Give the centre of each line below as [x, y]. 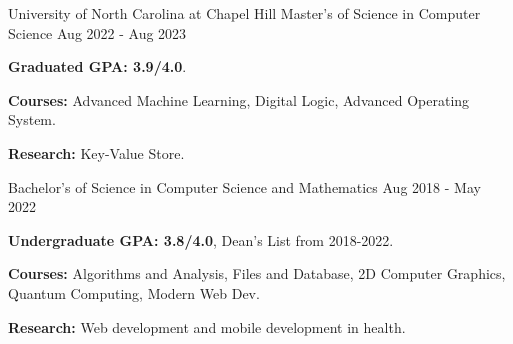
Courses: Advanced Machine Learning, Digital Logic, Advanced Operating [239, 99]
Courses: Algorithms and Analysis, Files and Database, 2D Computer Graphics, [257, 273]
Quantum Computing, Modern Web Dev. [134, 292]
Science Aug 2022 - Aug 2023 [97, 32]
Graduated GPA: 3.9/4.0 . [97, 66]
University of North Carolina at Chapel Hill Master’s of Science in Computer [244, 13]
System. [32, 119]
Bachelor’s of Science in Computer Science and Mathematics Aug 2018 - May [244, 186]
